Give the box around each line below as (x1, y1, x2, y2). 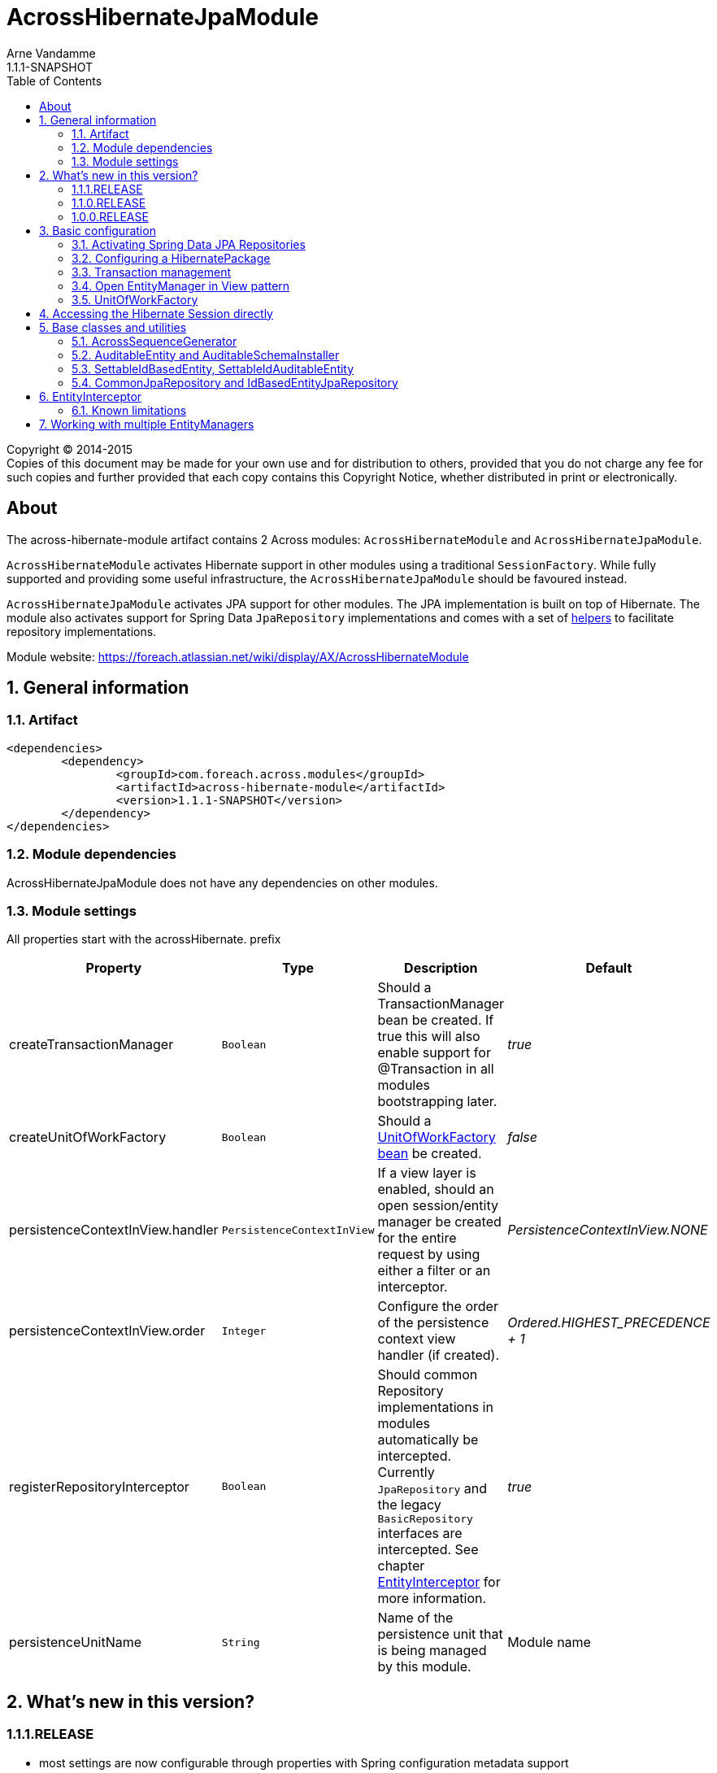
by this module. (377, 1658, 471, 1675)
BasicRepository (377, 1513, 473, 1526)
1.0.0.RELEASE (72, 209, 149, 224)
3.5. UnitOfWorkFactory (72, 292, 198, 307)
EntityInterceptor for (377, 1574, 501, 1591)
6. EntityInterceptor (39, 389, 142, 403)
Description (404, 960, 478, 977)
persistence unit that (377, 1626, 503, 1643)
